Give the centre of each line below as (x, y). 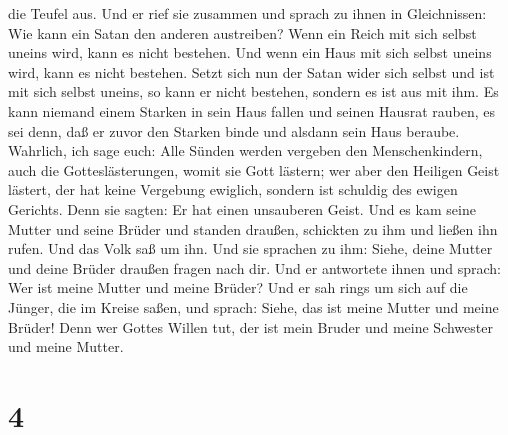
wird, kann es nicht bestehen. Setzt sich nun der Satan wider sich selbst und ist (251, 71)
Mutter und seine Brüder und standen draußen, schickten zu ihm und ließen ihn (253, 228)
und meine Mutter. (66, 346)
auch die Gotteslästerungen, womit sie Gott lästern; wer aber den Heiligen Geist (254, 169)
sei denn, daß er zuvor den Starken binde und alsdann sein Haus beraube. (234, 130)
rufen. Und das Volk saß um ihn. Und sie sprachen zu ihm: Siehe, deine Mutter (250, 248)
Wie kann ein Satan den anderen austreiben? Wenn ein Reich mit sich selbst (242, 32)
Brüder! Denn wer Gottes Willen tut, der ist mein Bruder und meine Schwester (250, 326)
